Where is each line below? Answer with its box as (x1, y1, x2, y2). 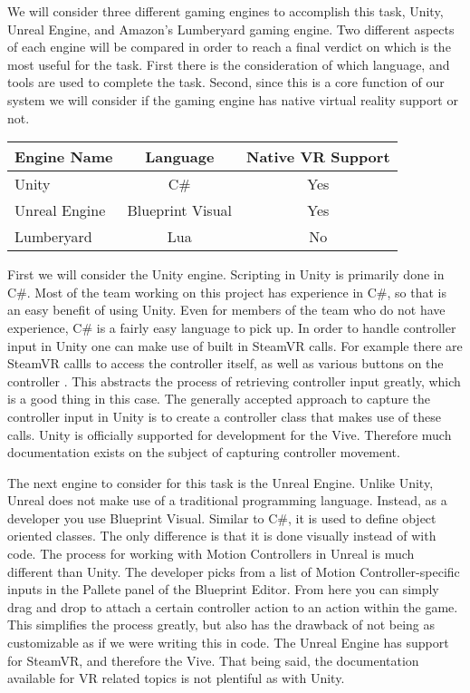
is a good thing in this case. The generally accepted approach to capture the (7, 389, 430, 408)
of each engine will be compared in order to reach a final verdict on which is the (7, 37, 451, 56)
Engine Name (14, 146, 113, 168)
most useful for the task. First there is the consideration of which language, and (7, 54, 450, 73)
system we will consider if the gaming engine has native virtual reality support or (7, 90, 458, 109)
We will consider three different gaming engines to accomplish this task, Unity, (7, 2, 444, 20)
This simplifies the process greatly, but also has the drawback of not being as (7, 615, 436, 634)
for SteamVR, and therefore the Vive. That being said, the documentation (7, 650, 419, 669)
